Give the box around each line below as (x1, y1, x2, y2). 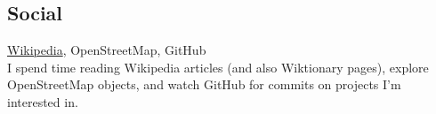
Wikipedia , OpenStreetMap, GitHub (7, 41, 206, 59)
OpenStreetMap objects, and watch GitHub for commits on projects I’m (7, 75, 401, 94)
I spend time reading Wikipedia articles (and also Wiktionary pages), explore (7, 57, 429, 76)
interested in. (7, 92, 78, 110)
